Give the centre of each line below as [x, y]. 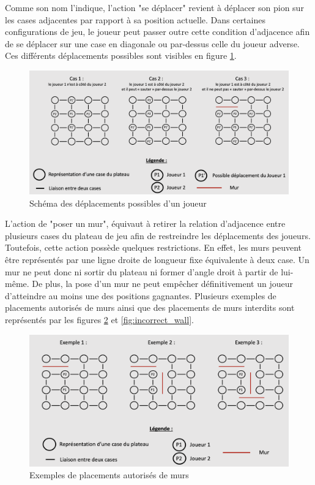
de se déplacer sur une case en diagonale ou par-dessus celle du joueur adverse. [152, 43]
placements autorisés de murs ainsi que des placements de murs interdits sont [150, 307]
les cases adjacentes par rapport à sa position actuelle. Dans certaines [135, 19]
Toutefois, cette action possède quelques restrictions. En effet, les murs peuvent [154, 247]
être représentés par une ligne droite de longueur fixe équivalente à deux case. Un [157, 259]
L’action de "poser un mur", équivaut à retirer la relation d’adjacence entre [145, 223]
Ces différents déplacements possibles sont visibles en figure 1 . [121, 55]
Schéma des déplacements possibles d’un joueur [118, 203]
